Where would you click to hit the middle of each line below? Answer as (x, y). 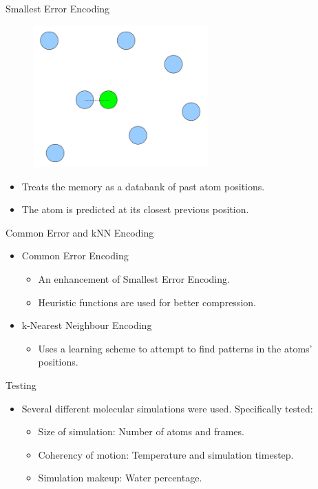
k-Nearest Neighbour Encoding (87, 325)
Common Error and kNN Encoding (80, 232)
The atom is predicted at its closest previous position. (135, 209)
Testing (21, 385)
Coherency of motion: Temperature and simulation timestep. (166, 454)
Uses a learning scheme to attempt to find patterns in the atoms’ (175, 348)
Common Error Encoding (75, 256)
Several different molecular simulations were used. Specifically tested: (167, 408)
